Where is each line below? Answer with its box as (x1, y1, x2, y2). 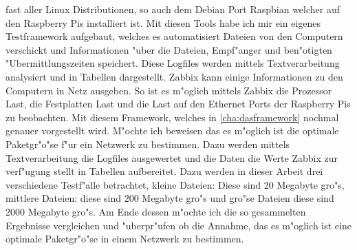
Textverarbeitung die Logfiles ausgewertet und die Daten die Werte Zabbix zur (6, 150, 338, 165)
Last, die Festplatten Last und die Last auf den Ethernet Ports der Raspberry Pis (6, 96, 351, 111)
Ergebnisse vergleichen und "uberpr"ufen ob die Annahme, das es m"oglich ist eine (6, 218, 351, 232)
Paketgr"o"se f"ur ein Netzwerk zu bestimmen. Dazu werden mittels (6, 136, 290, 151)
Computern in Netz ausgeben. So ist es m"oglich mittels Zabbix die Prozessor (6, 83, 332, 97)
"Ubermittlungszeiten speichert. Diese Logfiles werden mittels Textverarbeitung (6, 56, 340, 70)
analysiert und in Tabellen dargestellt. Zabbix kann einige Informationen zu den (6, 69, 343, 83)
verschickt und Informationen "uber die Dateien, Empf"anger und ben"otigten (6, 42, 332, 56)
